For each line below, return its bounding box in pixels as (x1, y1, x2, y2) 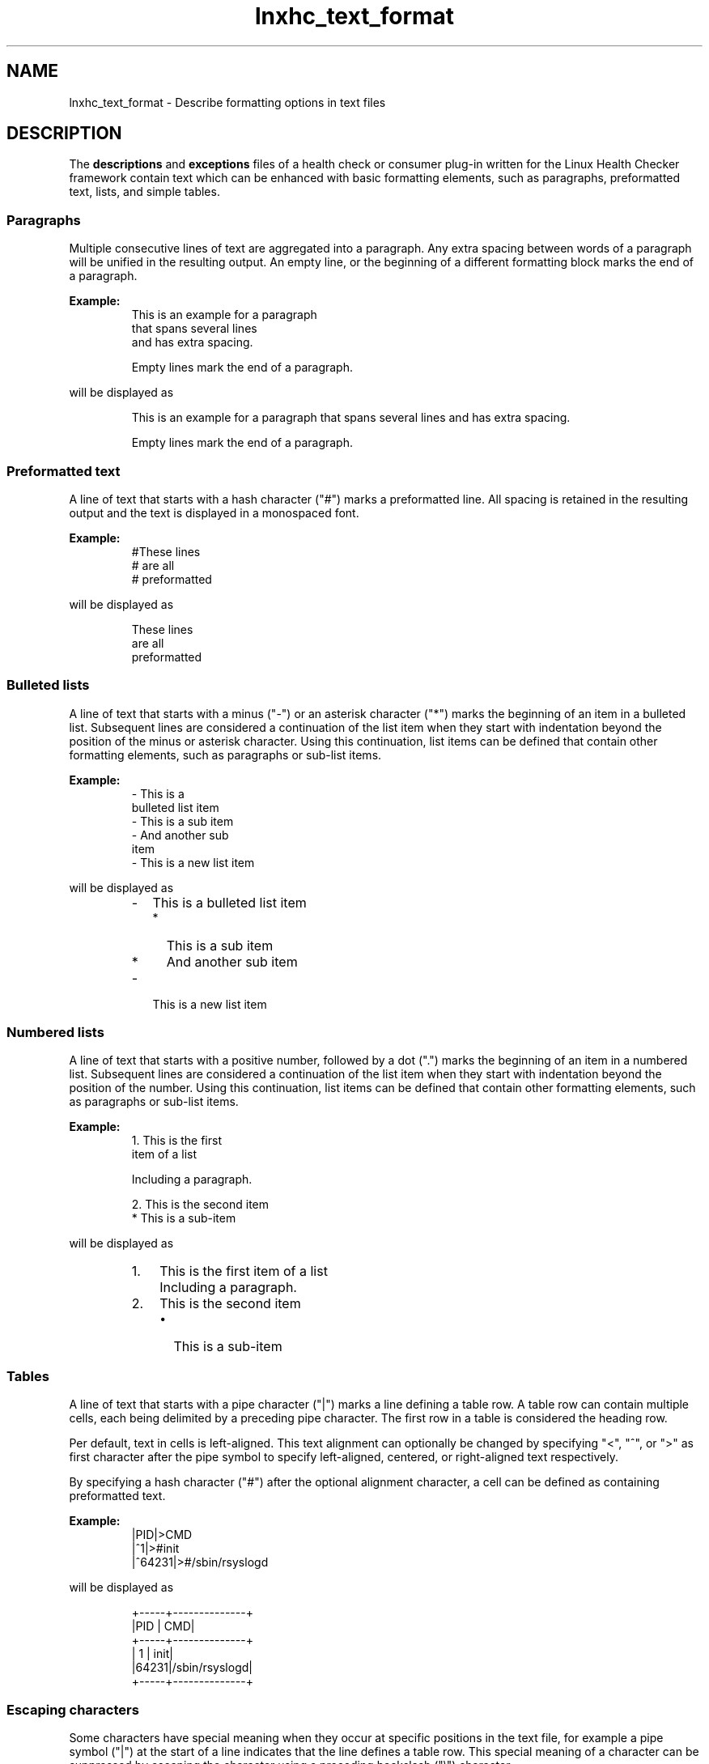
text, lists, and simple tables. (69, 185, 220, 199)
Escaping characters (6, 1701, 139, 1718)
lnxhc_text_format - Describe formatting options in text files (69, 95, 386, 109)
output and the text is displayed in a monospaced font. (69, 505, 359, 520)
